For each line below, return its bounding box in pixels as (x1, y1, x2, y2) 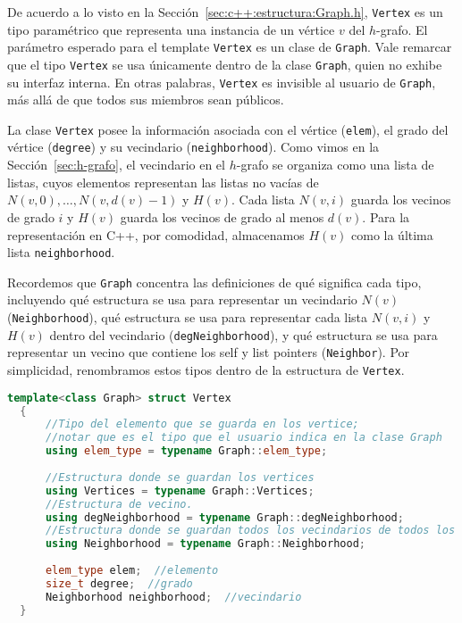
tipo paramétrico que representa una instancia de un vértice (7, 20, 335, 38)
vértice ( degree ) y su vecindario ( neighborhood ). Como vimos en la (7, 137, 380, 156)
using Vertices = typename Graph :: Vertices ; (45, 484, 315, 497)
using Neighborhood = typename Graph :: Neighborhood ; (45, 537, 365, 551)
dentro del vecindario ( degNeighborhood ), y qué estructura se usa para (49, 325, 438, 344)
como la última (351, 225, 433, 244)
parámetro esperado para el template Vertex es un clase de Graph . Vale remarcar (7, 37, 452, 56)
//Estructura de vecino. (45, 497, 193, 511)
